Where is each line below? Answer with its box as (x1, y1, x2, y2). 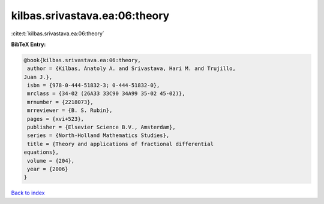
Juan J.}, (23, 74, 53, 80)
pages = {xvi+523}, (27, 115, 84, 122)
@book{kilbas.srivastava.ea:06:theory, (23, 57, 141, 63)
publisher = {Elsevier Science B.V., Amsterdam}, (27, 124, 176, 131)
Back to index (11, 189, 45, 197)
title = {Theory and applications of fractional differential (27, 141, 214, 147)
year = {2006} (27, 166, 68, 172)
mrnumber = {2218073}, (27, 99, 94, 105)
